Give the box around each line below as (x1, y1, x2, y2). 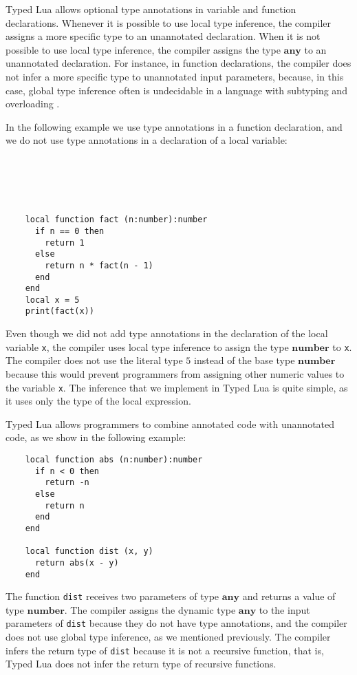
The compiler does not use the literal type (6, 353, 183, 367)
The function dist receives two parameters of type (6, 589, 219, 603)
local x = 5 (25, 294, 80, 305)
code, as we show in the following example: (6, 430, 186, 444)
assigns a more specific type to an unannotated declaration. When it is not (6, 29, 321, 43)
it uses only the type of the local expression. (6, 394, 191, 408)
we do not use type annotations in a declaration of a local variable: (6, 133, 288, 147)
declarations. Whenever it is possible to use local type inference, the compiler (6, 15, 332, 30)
